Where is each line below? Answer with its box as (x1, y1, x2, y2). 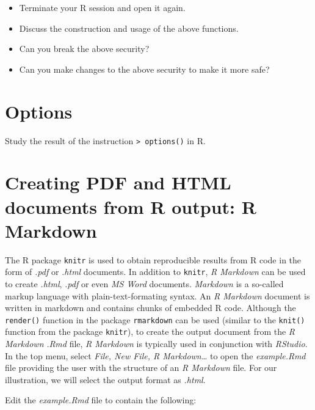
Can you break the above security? (19, 42, 150, 55)
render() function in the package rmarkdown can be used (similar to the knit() (5, 313, 305, 326)
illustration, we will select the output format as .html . (5, 373, 206, 386)
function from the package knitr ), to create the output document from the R (5, 325, 295, 338)
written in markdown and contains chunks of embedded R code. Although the (5, 301, 296, 314)
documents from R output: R (5, 194, 256, 219)
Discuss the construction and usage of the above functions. (19, 21, 239, 34)
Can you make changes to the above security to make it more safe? (19, 62, 270, 75)
